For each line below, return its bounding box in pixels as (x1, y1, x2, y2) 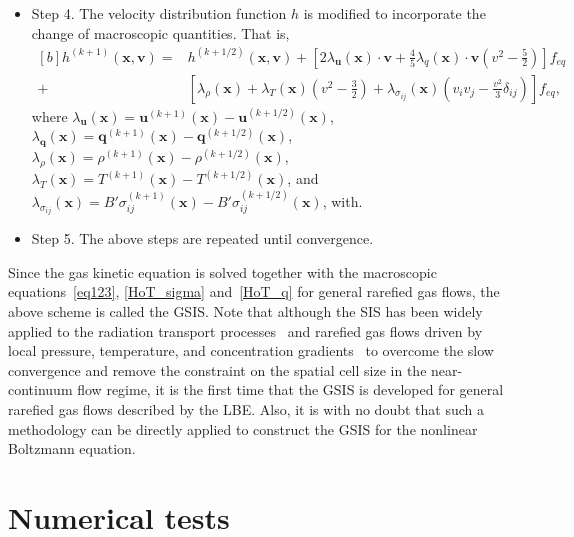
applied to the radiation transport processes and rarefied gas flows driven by (8, 320, 483, 341)
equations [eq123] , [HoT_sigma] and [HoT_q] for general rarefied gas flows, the (8, 281, 500, 302)
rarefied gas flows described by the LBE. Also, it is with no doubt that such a (8, 398, 484, 419)
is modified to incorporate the (303, 3, 486, 23)
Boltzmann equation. (8, 438, 136, 459)
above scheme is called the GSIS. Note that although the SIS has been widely (8, 300, 483, 321)
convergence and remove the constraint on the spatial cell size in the (8, 359, 427, 380)
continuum (8, 379, 73, 400)
